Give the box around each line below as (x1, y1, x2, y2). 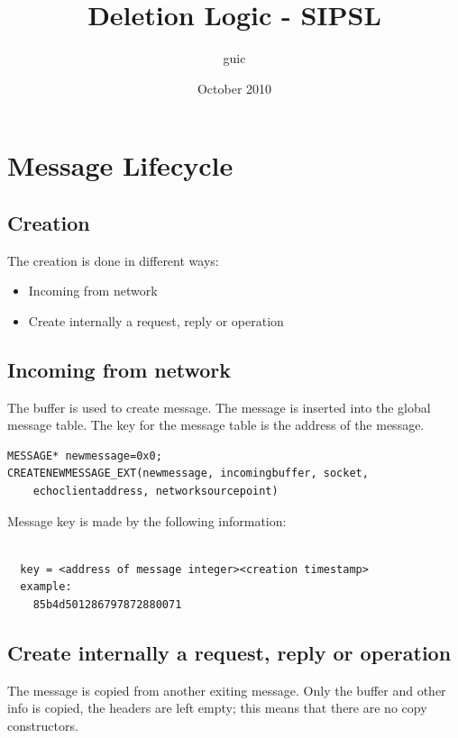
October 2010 (197, 78, 272, 97)
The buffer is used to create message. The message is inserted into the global (7, 397, 431, 416)
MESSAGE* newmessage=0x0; (7, 449, 162, 462)
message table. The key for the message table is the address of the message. (7, 415, 425, 434)
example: (20, 580, 72, 594)
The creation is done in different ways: (7, 251, 219, 269)
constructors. (7, 716, 78, 735)
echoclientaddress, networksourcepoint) (32, 485, 279, 498)
